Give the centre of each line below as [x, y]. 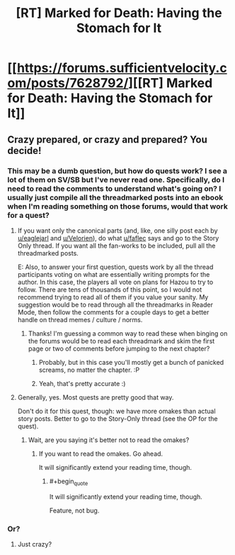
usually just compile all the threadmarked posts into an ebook [115, 197]
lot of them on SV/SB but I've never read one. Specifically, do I [116, 180]
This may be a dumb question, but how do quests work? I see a [117, 170]
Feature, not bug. [74, 510]
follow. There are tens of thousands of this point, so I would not [110, 290]
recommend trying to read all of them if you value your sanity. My [113, 297]
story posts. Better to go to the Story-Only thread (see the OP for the [117, 418]
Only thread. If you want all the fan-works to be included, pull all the [116, 246]
